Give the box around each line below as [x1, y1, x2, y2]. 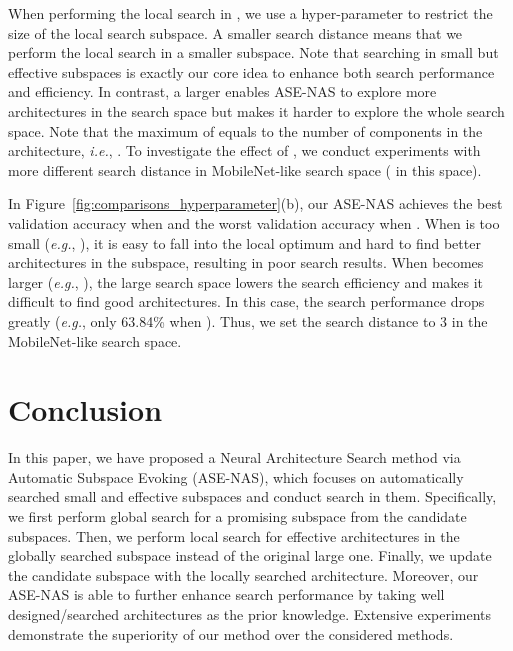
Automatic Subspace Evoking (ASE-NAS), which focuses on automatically [8, 466, 464, 487]
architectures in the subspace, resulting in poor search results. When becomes [8, 252, 484, 273]
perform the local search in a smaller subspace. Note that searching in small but [8, 42, 499, 63]
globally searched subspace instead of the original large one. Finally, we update [8, 545, 492, 566]
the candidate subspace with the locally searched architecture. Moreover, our [8, 564, 479, 585]
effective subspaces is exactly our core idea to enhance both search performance [8, 61, 495, 82]
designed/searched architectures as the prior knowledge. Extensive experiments [8, 603, 492, 624]
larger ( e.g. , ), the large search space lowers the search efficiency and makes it [8, 271, 484, 292]
